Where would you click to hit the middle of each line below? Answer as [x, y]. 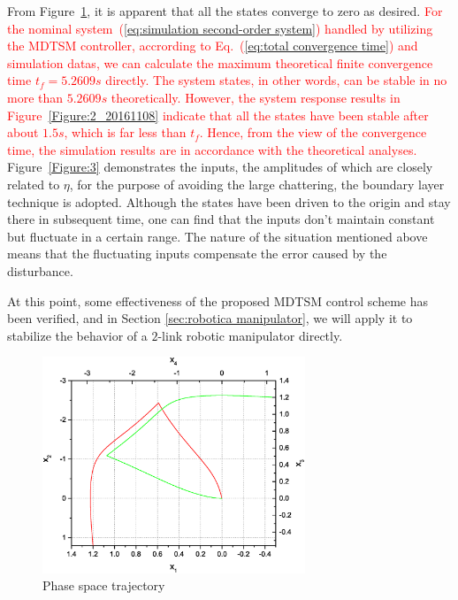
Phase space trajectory [104, 585]
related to [34, 184]
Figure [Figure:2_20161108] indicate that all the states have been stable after [218, 115]
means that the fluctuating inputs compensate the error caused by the [197, 254]
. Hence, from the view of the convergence [313, 132]
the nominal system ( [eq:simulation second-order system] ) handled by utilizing [220, 28]
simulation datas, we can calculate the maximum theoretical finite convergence [220, 62]
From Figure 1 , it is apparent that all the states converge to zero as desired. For [225, 11]
